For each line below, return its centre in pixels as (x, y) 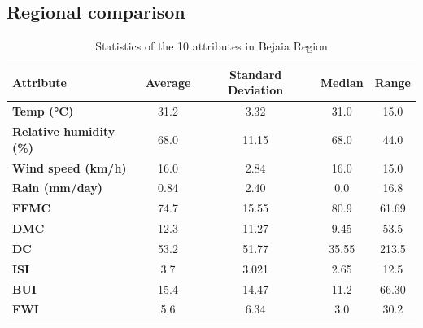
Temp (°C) (43, 111)
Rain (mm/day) (57, 188)
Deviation (255, 90)
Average (168, 82)
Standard (255, 74)
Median (342, 82)
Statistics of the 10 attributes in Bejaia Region (211, 46)
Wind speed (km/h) (70, 167)
